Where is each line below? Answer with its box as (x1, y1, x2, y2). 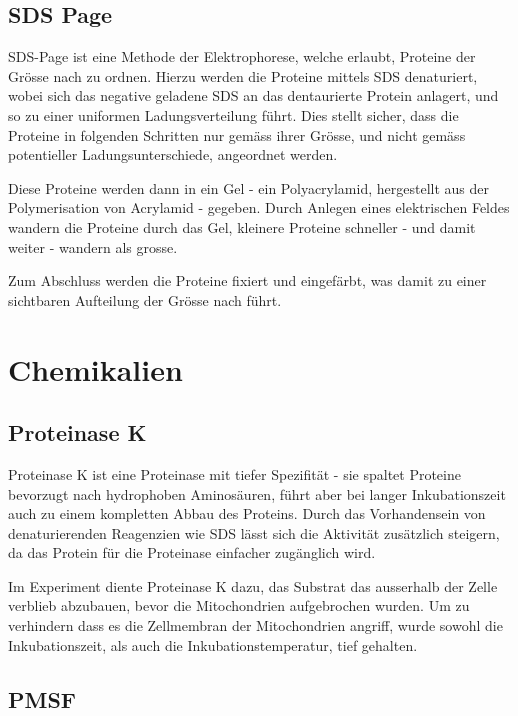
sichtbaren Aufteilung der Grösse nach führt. (8, 289, 282, 310)
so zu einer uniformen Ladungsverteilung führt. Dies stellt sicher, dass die (8, 104, 459, 125)
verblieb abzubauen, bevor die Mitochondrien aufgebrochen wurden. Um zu (8, 595, 470, 616)
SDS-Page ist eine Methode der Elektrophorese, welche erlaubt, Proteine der (8, 46, 476, 67)
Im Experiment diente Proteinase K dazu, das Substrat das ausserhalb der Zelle (8, 575, 498, 596)
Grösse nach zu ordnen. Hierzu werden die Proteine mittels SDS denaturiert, (8, 65, 478, 86)
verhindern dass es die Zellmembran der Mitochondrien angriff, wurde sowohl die (8, 615, 503, 636)
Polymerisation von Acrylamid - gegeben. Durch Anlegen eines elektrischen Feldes (8, 197, 510, 218)
